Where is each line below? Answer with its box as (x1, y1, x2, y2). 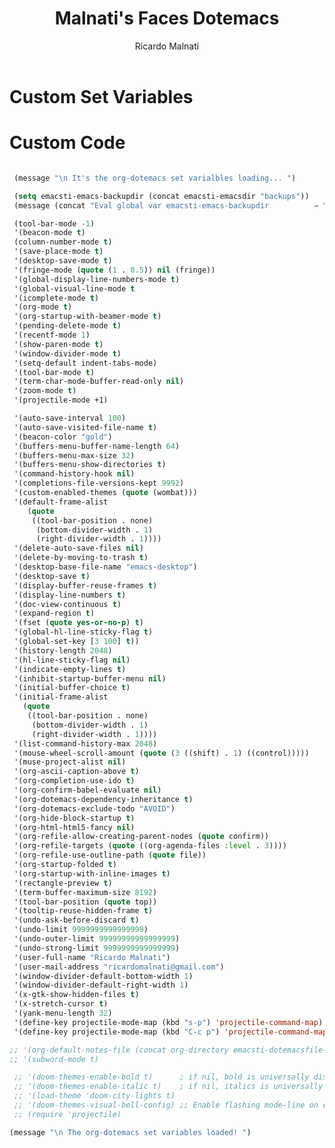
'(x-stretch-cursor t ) (13, 999, 109, 1009)
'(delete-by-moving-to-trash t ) (13, 553, 149, 563)
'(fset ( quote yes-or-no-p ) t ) (13, 618, 144, 628)
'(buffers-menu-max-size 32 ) (13, 450, 136, 461)
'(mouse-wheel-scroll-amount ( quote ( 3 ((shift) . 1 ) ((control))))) (13, 748, 310, 758)
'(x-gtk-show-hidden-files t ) (13, 990, 140, 1000)
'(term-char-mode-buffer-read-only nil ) (13, 377, 185, 387)
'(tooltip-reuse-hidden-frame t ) (13, 906, 154, 916)
